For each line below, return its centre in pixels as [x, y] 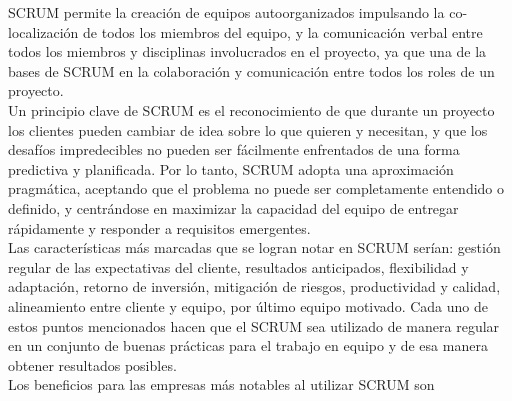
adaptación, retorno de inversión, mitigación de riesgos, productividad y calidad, [254, 286]
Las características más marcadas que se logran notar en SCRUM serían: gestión [254, 247]
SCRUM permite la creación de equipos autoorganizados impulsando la [226, 12]
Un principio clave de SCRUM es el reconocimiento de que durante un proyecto [251, 109]
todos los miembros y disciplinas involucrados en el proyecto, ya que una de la [247, 51]
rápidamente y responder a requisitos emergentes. [159, 227]
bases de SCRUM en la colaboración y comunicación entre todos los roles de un [251, 70]
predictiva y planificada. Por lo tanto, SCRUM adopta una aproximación [231, 168]
